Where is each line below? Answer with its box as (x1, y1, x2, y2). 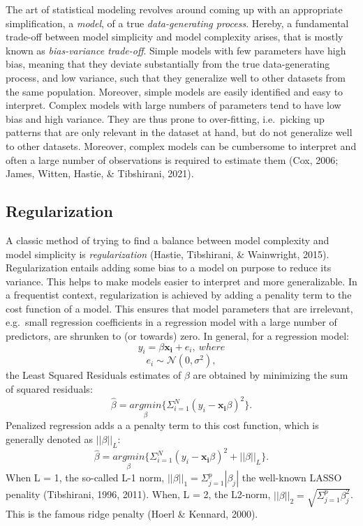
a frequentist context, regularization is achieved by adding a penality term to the (6, 287, 352, 302)
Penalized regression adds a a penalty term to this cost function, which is (6, 418, 319, 433)
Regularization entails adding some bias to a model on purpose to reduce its (6, 260, 332, 275)
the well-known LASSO (242, 470, 342, 485)
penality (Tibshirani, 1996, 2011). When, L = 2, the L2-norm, (6, 487, 271, 502)
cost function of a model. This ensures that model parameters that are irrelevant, (6, 301, 353, 315)
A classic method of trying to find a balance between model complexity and (6, 232, 329, 247)
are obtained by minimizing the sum (193, 368, 348, 382)
